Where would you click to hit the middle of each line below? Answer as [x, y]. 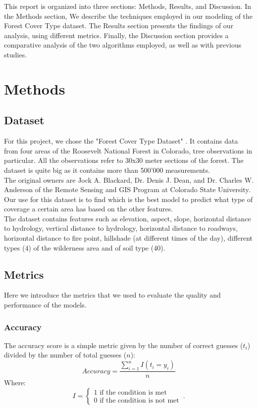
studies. [16, 54]
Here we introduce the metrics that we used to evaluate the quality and [112, 295]
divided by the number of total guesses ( [65, 355]
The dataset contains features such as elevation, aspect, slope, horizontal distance [128, 218]
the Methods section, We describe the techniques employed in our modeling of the [128, 16]
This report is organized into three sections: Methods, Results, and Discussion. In [128, 6]
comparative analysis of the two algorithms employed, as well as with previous [123, 45]
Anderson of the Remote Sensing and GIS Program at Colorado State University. [127, 189]
